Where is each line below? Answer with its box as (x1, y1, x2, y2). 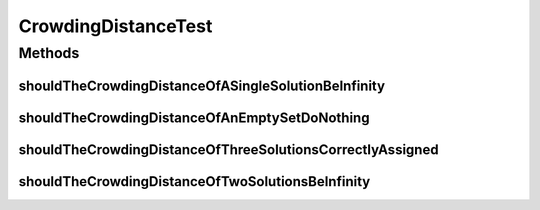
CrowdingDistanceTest (18, 15, 213, 37)
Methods (18, 44, 80, 62)
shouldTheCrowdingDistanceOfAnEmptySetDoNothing (18, 109, 370, 126)
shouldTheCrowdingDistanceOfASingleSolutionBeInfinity (18, 77, 385, 94)
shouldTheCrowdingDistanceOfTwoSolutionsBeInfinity (18, 173, 371, 190)
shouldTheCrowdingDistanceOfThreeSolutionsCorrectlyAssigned (18, 141, 439, 158)
